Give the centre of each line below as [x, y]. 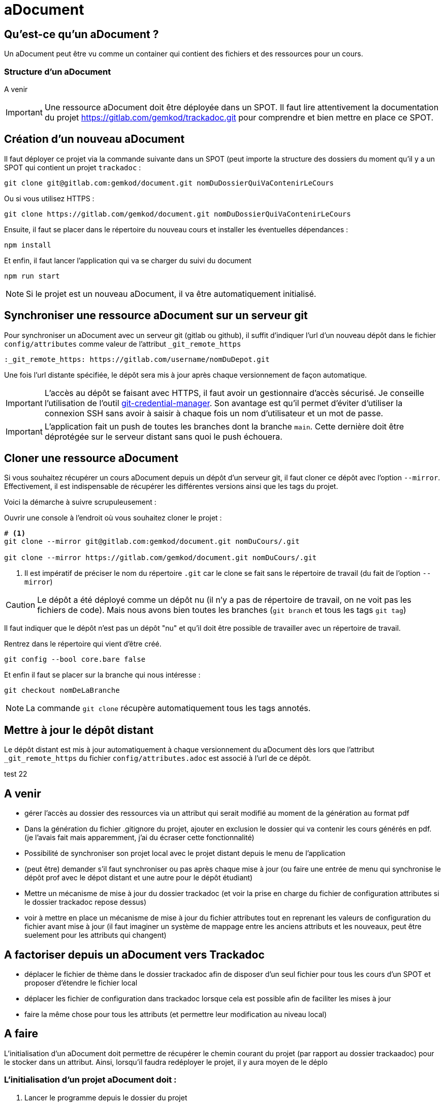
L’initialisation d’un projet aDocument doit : [90, 1080]
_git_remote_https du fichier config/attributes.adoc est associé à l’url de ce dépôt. [158, 758]
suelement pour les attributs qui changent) [96, 935]
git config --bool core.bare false [75, 659]
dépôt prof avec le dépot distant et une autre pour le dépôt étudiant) [139, 878]
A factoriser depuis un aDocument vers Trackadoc [134, 955]
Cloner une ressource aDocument [91, 458]
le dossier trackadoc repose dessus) [86, 902]
